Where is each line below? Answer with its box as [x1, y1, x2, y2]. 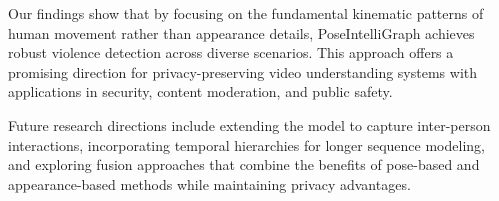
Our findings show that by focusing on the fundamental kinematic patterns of [8, 3, 484, 23]
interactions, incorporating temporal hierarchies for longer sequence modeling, [8, 134, 485, 155]
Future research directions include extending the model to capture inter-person [8, 114, 491, 135]
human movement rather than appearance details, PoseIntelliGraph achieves [8, 22, 475, 43]
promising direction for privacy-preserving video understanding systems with [8, 61, 477, 82]
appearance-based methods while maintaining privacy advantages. [8, 173, 411, 194]
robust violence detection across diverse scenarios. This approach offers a [8, 42, 454, 63]
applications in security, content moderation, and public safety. [8, 81, 393, 102]
